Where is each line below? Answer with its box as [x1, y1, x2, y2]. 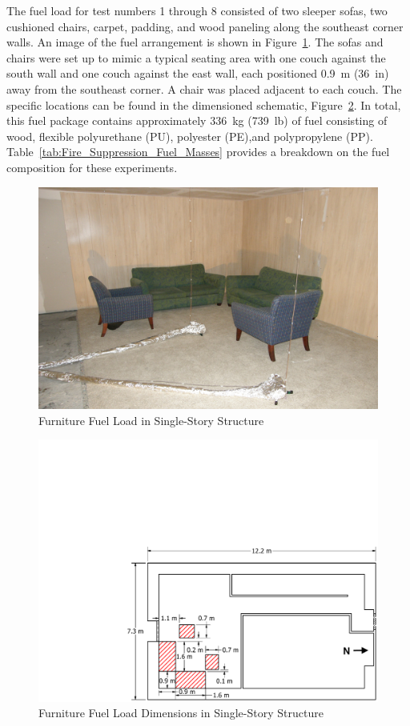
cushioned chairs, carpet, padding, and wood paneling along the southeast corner [6, 18, 404, 34]
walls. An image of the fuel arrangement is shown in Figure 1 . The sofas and [6, 34, 384, 50]
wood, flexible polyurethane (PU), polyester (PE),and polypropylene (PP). [6, 127, 373, 144]
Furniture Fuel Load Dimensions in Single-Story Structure [38, 704, 324, 721]
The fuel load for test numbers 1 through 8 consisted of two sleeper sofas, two [6, 2, 388, 18]
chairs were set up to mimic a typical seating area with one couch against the [6, 49, 386, 66]
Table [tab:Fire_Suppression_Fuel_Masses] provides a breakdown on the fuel [6, 143, 390, 160]
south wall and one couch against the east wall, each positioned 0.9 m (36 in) [6, 65, 389, 82]
